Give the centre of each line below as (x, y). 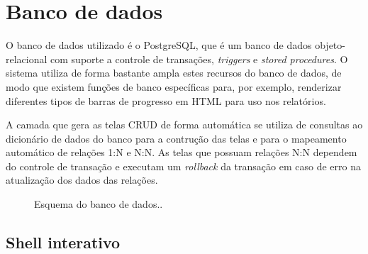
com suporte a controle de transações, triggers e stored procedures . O (199, 59)
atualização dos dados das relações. (82, 180)
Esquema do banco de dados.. (99, 204)
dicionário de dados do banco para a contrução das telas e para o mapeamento (176, 138)
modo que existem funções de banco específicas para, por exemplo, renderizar (174, 86)
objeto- (330, 45)
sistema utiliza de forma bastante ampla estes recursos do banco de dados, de (174, 73)
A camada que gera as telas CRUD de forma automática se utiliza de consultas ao (184, 125)
